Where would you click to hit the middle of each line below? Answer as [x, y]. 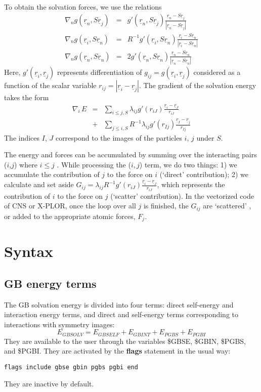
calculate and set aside [39, 184]
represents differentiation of [100, 72]
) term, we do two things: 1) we [188, 164]
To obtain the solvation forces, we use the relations [83, 7]
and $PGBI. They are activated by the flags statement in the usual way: [117, 351]
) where [26, 164]
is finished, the [166, 206]
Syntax [29, 251]
